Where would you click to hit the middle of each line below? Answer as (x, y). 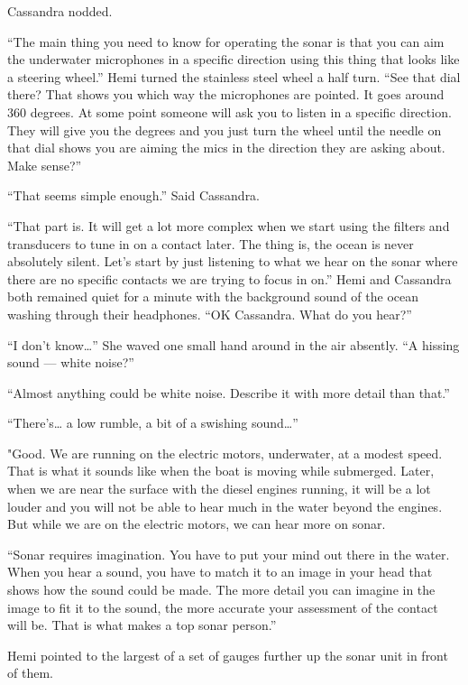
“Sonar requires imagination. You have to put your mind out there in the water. (229, 554)
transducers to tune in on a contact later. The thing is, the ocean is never (211, 243)
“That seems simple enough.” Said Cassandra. (134, 195)
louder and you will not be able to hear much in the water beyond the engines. (225, 506)
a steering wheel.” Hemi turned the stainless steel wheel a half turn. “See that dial (234, 76)
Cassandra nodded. (60, 11)
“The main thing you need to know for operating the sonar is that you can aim (226, 41)
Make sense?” (45, 165)
